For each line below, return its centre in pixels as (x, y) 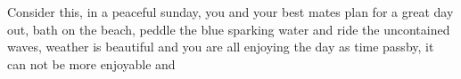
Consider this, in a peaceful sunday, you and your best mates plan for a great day (230, 12)
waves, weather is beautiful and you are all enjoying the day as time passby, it (221, 47)
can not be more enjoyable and (91, 63)
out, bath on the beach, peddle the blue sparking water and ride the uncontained (229, 29)
